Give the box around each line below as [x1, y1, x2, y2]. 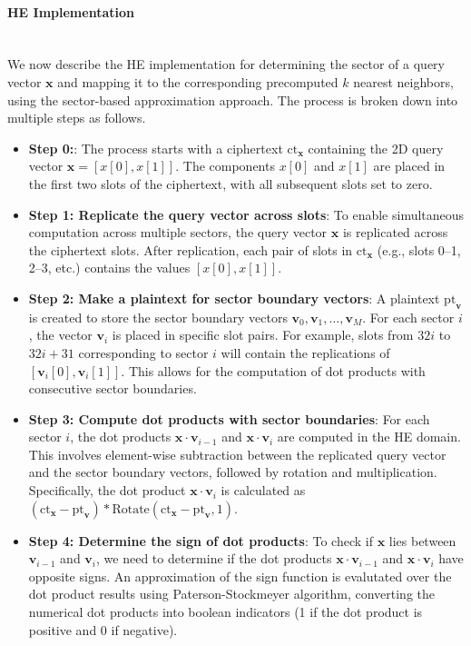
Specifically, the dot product [28, 481, 186, 500]
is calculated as [221, 481, 306, 500]
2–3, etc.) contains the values [28, 258, 191, 277]
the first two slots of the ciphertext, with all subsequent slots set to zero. [28, 174, 433, 193]
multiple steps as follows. [7, 108, 146, 127]
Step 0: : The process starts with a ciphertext [28, 138, 283, 157]
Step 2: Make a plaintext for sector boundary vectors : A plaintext [28, 288, 440, 307]
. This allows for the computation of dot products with [121, 361, 426, 380]
